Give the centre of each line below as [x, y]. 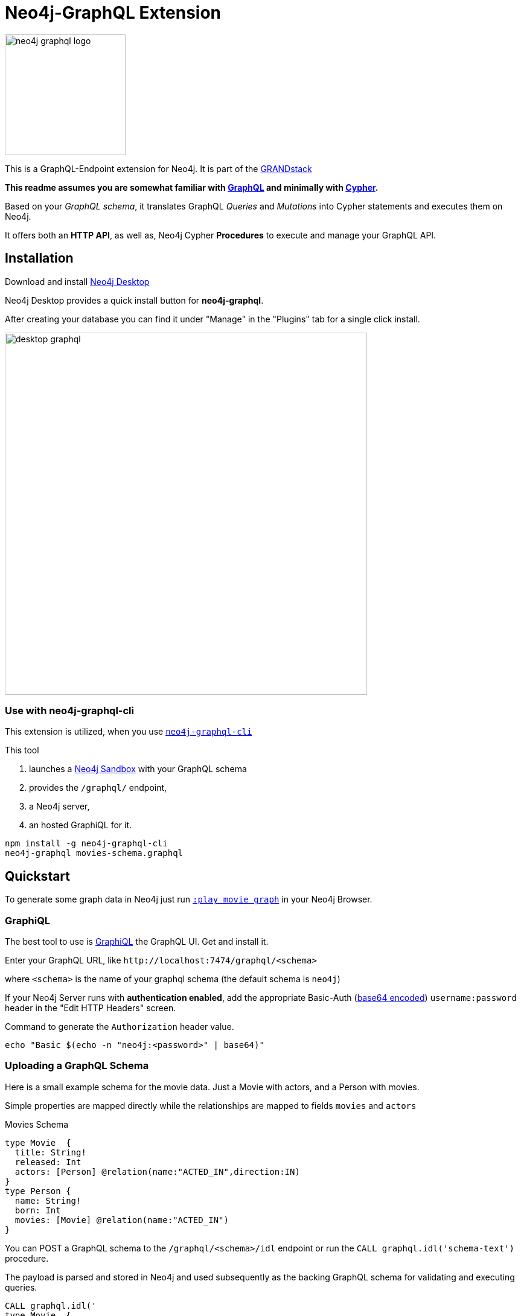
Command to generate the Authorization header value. [120, 1026]
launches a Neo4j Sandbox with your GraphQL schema [138, 769]
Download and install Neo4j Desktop [77, 281]
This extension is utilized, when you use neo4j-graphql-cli [129, 732]
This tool [22, 750]
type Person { [38, 1191]
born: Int [38, 1210]
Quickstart [38, 876]
